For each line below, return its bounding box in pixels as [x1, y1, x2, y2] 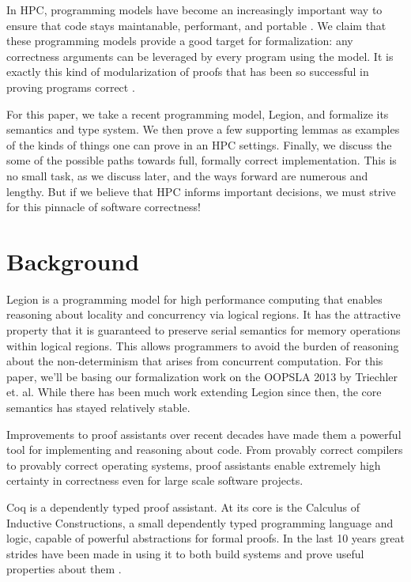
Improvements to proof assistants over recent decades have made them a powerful [6, 425, 402, 442]
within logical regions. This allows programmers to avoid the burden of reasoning [6, 337, 399, 353]
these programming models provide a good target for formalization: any [6, 32, 353, 49]
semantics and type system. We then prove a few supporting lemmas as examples [6, 121, 400, 138]
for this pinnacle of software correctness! [6, 198, 201, 215]
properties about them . [6, 561, 122, 577]
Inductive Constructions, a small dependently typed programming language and [6, 514, 394, 531]
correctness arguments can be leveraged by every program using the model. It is [6, 47, 394, 64]
